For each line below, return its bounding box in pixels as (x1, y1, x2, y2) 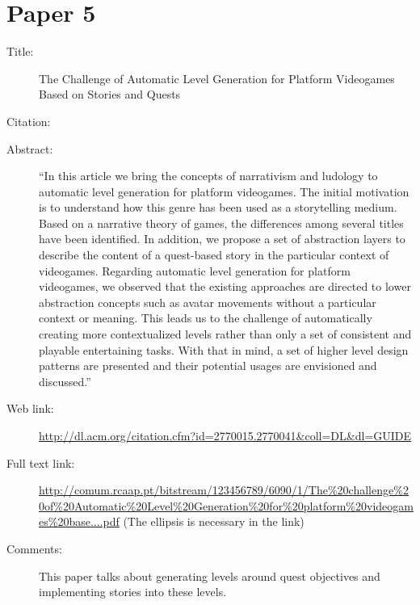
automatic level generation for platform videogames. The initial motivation (39, 183, 409, 200)
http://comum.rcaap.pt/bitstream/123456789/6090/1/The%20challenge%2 (39, 481, 409, 498)
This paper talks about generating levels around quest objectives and (39, 567, 380, 584)
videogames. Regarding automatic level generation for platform (39, 262, 351, 279)
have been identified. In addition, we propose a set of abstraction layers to (39, 230, 405, 247)
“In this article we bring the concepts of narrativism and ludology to (39, 167, 378, 184)
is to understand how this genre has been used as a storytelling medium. (39, 199, 397, 216)
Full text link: (6, 454, 75, 471)
